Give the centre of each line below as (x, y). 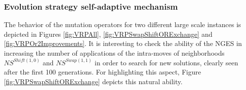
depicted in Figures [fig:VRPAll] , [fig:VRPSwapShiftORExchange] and (108, 34)
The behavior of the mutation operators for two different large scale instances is (123, 24)
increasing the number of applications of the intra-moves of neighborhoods (114, 53)
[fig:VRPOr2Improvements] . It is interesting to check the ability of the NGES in (123, 43)
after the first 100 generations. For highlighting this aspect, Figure (103, 72)
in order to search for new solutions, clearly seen (166, 62)
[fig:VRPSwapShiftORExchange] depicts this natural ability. (93, 81)
